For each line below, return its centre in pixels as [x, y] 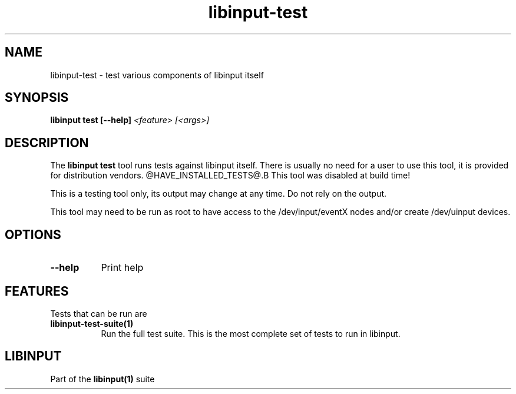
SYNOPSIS [37, 98]
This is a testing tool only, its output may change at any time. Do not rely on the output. [219, 194]
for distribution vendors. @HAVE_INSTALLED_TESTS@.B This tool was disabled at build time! [230, 176]
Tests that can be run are [99, 313]
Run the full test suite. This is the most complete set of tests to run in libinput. [251, 333]
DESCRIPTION [47, 143]
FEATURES [37, 291]
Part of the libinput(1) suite [102, 379]
